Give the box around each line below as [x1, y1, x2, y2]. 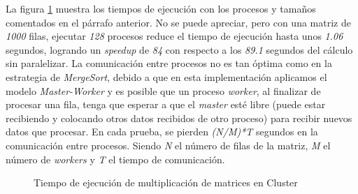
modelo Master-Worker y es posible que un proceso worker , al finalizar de [6, 83, 321, 98]
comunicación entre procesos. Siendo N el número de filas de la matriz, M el [6, 137, 331, 152]
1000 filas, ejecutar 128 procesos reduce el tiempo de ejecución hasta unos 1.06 [6, 29, 343, 43]
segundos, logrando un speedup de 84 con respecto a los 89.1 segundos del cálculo [6, 42, 353, 57]
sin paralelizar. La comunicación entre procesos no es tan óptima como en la [6, 56, 332, 70]
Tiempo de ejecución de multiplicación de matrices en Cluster [34, 175, 298, 190]
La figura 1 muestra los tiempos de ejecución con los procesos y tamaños [6, 1, 316, 15]
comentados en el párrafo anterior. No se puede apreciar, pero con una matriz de [6, 15, 351, 29]
